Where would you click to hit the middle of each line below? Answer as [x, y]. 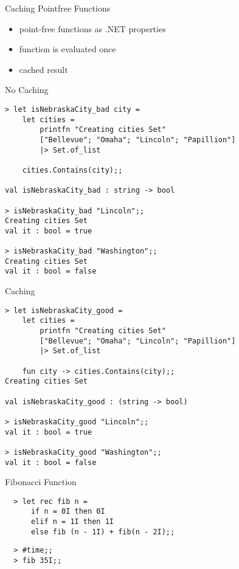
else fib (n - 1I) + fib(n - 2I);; [103, 532]
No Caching [27, 90]
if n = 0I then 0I [68, 512]
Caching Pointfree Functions [58, 8]
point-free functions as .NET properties [92, 28]
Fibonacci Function [41, 482]
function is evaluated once [68, 49]
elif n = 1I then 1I [72, 522]
